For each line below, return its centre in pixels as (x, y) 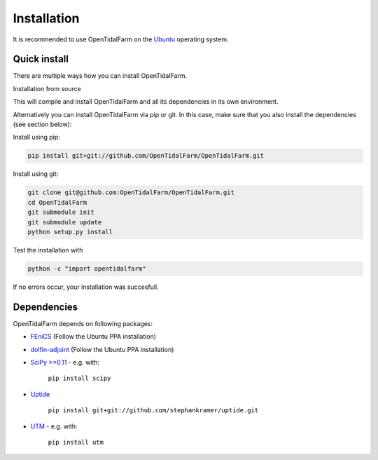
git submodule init (61, 212)
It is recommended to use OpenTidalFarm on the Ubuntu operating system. (121, 39)
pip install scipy (79, 378)
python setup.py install (70, 232)
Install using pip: (37, 137)
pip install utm (76, 442)
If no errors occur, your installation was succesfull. (86, 287)
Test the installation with (48, 250)
